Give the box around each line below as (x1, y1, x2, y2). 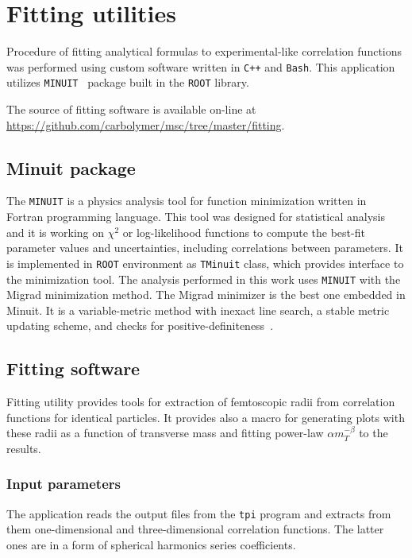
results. (6, 440, 41, 456)
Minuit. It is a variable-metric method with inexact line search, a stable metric (6, 301, 390, 318)
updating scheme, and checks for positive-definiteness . (6, 317, 274, 334)
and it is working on (6, 223, 105, 240)
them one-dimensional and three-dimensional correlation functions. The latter (6, 521, 384, 537)
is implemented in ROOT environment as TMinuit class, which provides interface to (6, 254, 404, 271)
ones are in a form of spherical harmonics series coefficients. (6, 537, 296, 552)
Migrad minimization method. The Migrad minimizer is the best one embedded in (6, 286, 406, 303)
